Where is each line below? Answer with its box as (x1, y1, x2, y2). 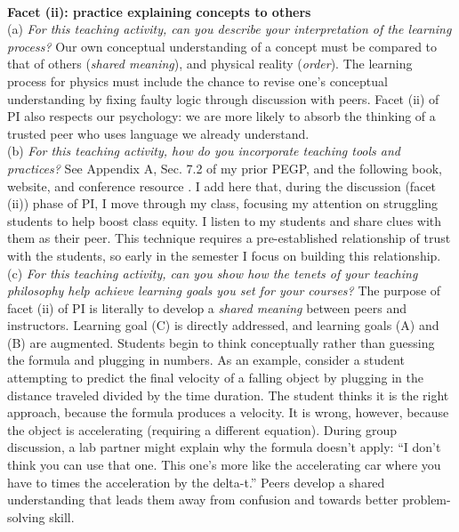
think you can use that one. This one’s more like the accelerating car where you (7, 455, 441, 474)
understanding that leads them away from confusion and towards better (7, 490, 399, 509)
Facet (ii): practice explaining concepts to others (7, 2, 311, 20)
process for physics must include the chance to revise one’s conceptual (7, 71, 388, 90)
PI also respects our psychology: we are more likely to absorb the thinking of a (7, 107, 436, 125)
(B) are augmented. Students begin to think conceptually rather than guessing (7, 333, 435, 351)
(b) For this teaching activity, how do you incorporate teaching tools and (7, 141, 400, 160)
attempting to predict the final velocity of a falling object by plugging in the (7, 368, 423, 387)
